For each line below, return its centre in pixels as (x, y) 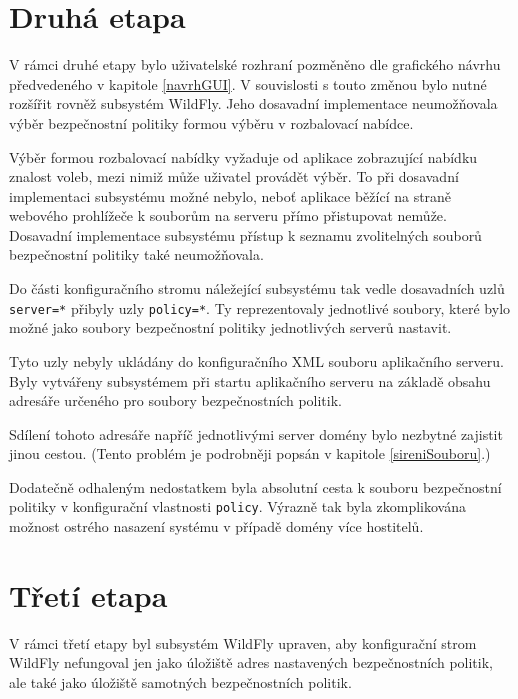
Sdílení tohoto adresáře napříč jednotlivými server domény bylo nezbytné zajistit (256, 433)
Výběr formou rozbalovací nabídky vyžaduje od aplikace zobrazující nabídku (243, 156)
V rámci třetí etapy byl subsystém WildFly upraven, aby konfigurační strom (243, 642)
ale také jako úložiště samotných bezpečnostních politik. (180, 682)
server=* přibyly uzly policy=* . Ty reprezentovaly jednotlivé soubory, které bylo (260, 307)
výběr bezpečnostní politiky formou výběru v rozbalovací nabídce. (211, 122)
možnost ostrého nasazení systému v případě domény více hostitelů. (216, 526)
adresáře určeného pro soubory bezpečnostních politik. (175, 400)
